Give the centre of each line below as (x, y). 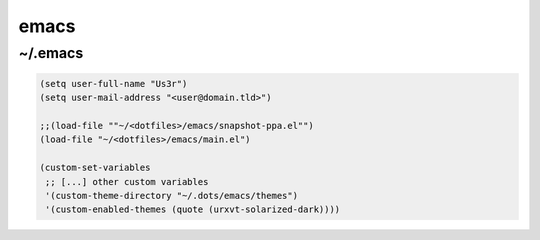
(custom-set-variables (95, 168)
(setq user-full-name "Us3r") (113, 83)
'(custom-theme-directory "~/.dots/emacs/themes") (172, 195)
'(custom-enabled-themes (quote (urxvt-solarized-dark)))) (193, 209)
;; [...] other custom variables (127, 181)
